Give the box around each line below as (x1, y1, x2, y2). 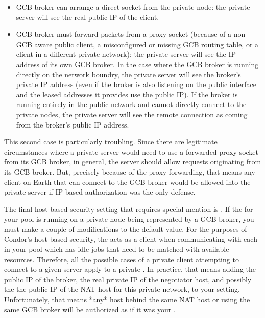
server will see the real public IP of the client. (16, 11, 159, 22)
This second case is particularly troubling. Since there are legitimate (4, 136, 218, 147)
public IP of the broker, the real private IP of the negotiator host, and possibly (4, 273, 252, 284)
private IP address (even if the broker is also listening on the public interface (16, 79, 256, 90)
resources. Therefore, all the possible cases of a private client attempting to (4, 253, 239, 264)
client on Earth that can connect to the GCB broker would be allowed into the (4, 176, 251, 187)
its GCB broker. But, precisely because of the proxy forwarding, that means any (4, 166, 255, 177)
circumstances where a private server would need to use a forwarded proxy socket (4, 146, 259, 157)
